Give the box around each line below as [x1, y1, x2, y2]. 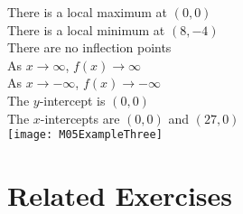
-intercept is [39, 90, 106, 109]
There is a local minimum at [7, 20, 165, 39]
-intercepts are [40, 108, 120, 127]
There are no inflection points [7, 38, 172, 57]
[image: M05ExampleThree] [7, 128, 163, 142]
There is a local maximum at [7, 3, 168, 21]
